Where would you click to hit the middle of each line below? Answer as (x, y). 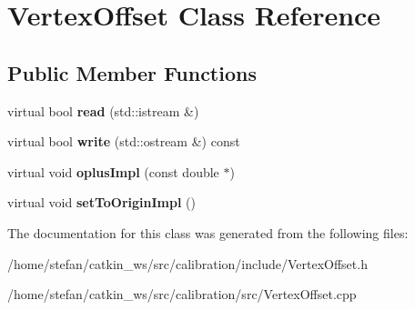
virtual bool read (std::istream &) (103, 110)
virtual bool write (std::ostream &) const (124, 141)
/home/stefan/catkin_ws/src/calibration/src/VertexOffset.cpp (182, 294)
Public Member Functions (132, 72)
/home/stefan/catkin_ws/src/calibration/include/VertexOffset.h (187, 263)
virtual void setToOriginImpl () (101, 202)
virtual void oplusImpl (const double (113, 171)
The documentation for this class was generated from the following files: (208, 232)
